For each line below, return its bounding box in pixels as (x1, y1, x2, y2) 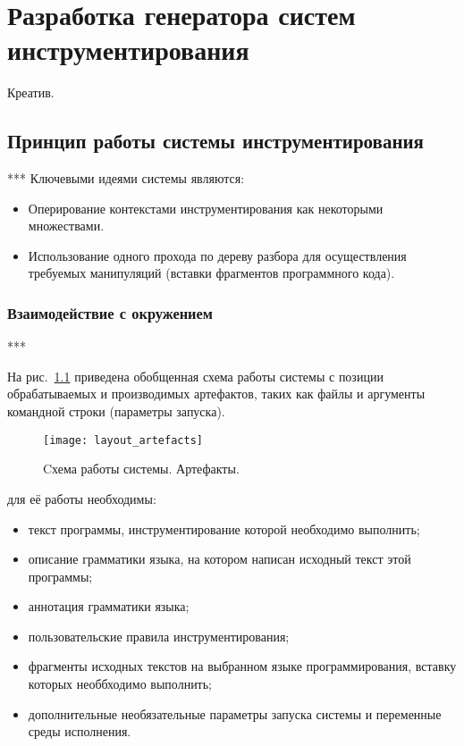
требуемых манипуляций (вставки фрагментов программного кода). (28, 264, 395, 282)
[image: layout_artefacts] (43, 433, 203, 447)
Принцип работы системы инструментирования (7, 127, 424, 155)
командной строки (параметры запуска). (7, 402, 225, 421)
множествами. (28, 216, 105, 235)
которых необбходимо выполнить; (28, 675, 213, 693)
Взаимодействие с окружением (7, 302, 213, 323)
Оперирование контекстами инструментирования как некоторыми (28, 198, 384, 217)
